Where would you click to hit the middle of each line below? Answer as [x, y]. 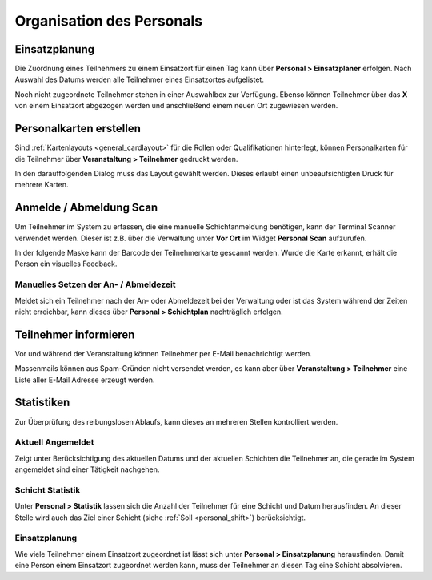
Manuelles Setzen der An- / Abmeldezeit [95, 284]
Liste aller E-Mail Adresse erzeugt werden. [85, 380]
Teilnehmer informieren [75, 334]
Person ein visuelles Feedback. [66, 264]
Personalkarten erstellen [78, 129]
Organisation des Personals [109, 21]
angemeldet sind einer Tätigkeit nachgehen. [87, 469]
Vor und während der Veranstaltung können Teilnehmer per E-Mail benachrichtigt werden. [163, 353]
